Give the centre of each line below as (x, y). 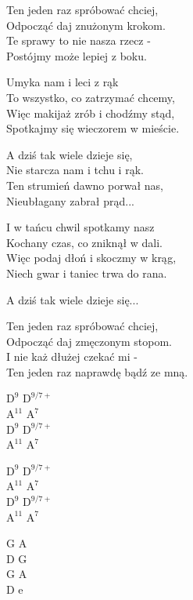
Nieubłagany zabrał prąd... (70, 200)
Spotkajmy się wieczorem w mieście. (93, 128)
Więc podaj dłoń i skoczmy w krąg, (91, 258)
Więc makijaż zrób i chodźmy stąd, (91, 113)
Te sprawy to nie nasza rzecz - (79, 40)
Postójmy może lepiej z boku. (77, 55)
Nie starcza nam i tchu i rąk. (75, 170)
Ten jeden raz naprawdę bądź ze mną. (97, 371)
